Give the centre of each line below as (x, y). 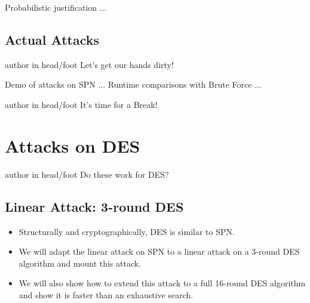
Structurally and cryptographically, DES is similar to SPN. (127, 231)
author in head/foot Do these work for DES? (87, 174)
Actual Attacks (52, 39)
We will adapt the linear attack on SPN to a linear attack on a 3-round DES (159, 251)
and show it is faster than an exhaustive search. (106, 294)
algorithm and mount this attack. (80, 263)
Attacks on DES (73, 145)
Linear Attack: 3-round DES (94, 206)
